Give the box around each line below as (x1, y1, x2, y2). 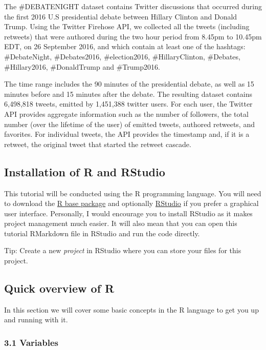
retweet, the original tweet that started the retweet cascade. (4, 138, 191, 149)
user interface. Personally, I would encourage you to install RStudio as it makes (4, 208, 253, 218)
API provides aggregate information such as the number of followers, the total (4, 108, 249, 119)
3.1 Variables (4, 336, 58, 348)
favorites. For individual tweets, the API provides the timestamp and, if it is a (4, 129, 250, 139)
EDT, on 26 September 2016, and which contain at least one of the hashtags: (4, 41, 246, 52)
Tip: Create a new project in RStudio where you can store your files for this (4, 245, 241, 256)
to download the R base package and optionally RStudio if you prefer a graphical (4, 198, 259, 209)
